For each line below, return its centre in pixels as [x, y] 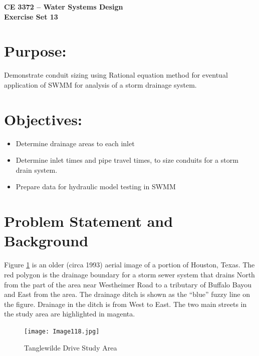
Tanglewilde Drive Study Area [71, 347]
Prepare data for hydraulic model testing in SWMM [96, 187]
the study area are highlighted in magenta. [70, 314]
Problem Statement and [89, 221]
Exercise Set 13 [31, 16]
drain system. [37, 169]
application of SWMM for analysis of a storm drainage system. [100, 84]
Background [46, 241]
